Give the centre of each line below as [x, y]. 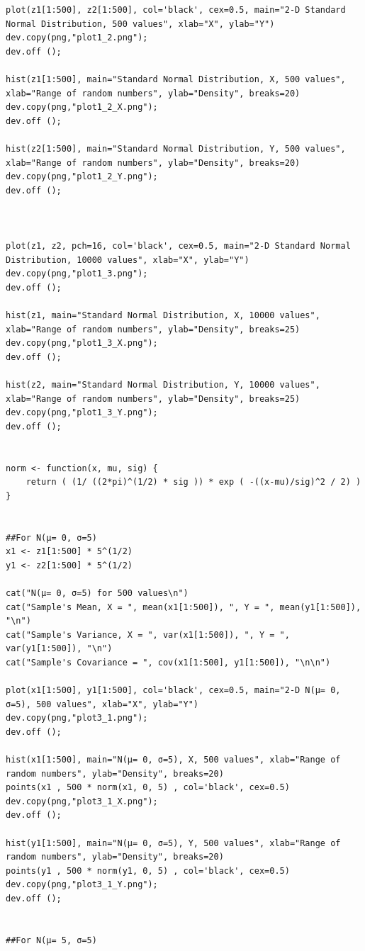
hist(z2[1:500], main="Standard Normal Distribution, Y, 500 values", [176, 148]
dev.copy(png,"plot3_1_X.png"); [82, 801]
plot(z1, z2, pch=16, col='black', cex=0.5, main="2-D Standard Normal [178, 246]
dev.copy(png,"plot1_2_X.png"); [82, 107]
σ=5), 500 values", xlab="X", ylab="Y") [102, 704]
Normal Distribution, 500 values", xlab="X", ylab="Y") [140, 24]
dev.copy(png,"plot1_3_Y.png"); [82, 413]
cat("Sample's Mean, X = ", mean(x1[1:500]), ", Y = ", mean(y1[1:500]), [184, 607]
